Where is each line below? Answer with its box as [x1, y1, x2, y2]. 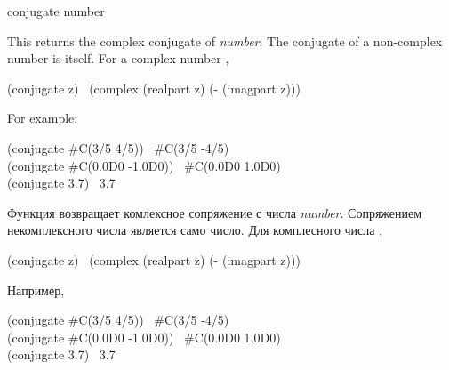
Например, [7, 280, 65, 299]
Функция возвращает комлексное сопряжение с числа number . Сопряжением [7, 203, 422, 221]
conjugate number [7, 2, 105, 20]
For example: [7, 109, 78, 127]
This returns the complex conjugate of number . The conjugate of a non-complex [7, 31, 443, 50]
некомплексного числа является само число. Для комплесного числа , [7, 221, 383, 239]
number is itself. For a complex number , [7, 49, 229, 68]
